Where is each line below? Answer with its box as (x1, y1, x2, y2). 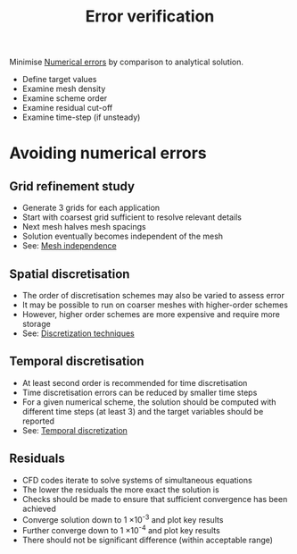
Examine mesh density (21, 83, 106, 95)
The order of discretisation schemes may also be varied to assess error (21, 290, 285, 300)
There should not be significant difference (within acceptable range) (21, 534, 274, 545)
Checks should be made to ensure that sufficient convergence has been (21, 493, 288, 504)
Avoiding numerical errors (9, 143, 207, 164)
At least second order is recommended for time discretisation (21, 377, 248, 388)
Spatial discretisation (9, 266, 130, 281)
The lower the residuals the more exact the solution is (21, 484, 220, 495)
